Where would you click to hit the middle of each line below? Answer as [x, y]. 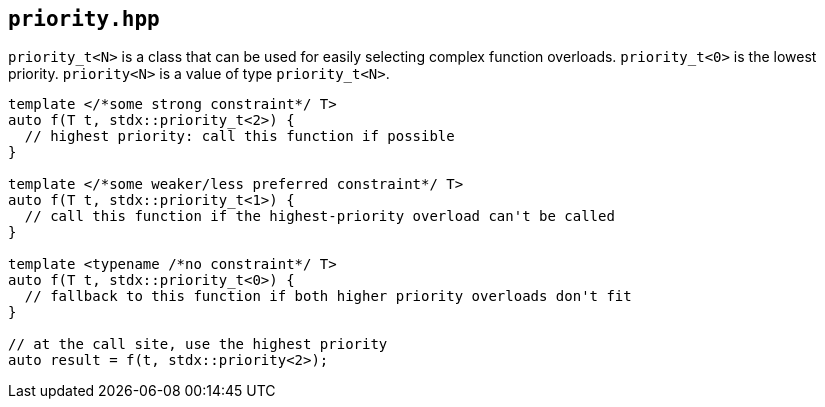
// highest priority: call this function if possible [239, 136]
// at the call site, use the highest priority [198, 344]
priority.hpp [84, 19]
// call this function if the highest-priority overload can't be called [319, 216]
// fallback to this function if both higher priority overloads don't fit [328, 296]
